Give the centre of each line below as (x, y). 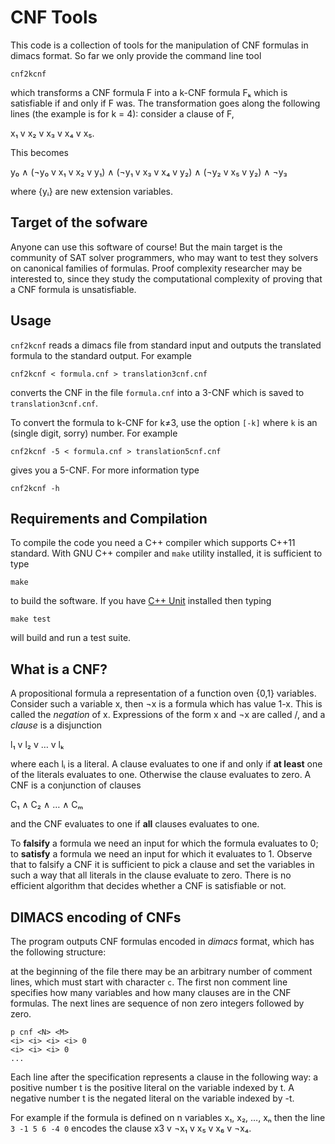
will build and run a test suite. (71, 638)
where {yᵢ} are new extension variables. (92, 191)
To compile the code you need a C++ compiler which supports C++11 (153, 543)
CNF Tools (54, 17)
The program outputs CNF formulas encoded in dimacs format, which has (162, 941)
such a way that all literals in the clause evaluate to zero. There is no (151, 875)
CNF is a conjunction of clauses (76, 785)
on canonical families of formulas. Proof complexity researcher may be (156, 268)
